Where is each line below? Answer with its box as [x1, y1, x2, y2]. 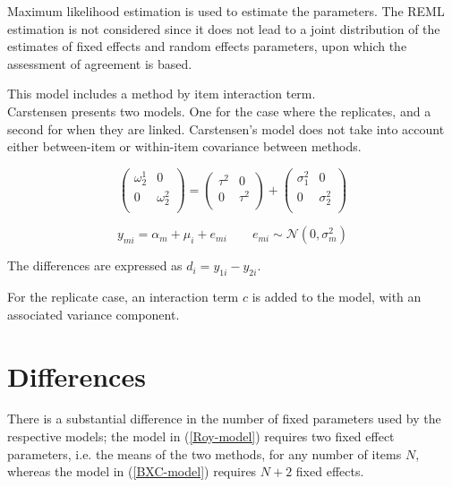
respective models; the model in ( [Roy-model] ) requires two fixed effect [7, 427, 395, 446]
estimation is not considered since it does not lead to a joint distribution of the [7, 19, 440, 38]
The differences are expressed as [7, 256, 183, 275]
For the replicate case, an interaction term [7, 287, 239, 306]
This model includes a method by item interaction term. [7, 84, 316, 103]
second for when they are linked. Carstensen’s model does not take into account [7, 119, 445, 138]
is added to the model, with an [252, 287, 422, 306]
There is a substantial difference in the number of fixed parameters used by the [7, 409, 441, 428]
